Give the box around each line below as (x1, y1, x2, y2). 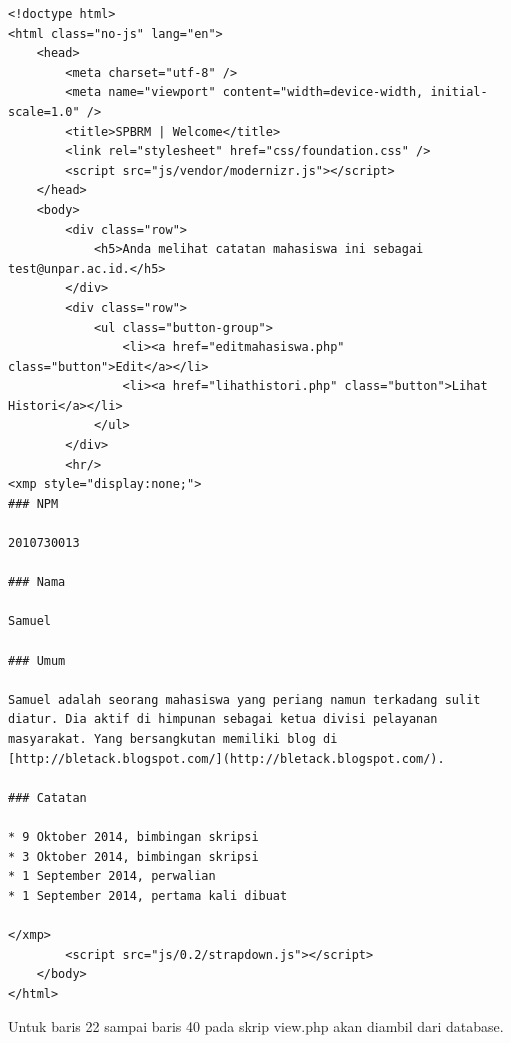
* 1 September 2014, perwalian (8, 869, 216, 884)
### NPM (8, 496, 59, 511)
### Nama (8, 575, 66, 590)
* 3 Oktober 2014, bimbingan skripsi (8, 849, 259, 864)
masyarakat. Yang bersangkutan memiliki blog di (8, 731, 338, 746)
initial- (430, 85, 488, 100)
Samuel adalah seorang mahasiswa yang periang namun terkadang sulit (8, 692, 481, 707)
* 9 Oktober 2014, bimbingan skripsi (8, 829, 259, 844)
